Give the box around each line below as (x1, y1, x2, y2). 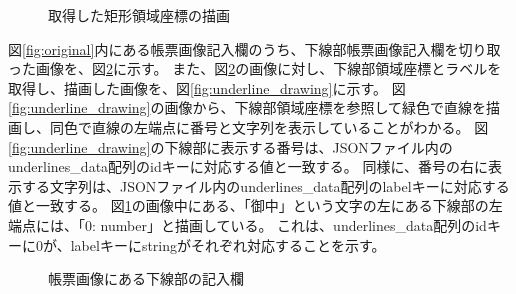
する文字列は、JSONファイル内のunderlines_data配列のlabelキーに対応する (21, 175, 510, 196)
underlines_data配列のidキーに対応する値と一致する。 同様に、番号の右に (8, 156, 489, 177)
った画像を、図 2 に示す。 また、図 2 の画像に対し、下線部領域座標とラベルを (8, 58, 502, 79)
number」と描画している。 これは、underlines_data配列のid (100, 214, 487, 235)
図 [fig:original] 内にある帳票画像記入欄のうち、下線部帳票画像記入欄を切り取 (8, 38, 501, 59)
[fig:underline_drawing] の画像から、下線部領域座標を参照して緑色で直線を (8, 97, 487, 118)
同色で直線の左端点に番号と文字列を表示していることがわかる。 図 (49, 116, 489, 137)
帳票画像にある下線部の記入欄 (48, 268, 244, 289)
